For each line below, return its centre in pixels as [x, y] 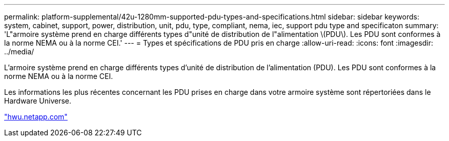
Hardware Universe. [38, 101]
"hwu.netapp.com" [36, 117]
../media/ [19, 52]
